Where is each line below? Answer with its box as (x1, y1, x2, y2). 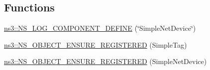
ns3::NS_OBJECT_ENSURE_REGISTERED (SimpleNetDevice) (4, 56, 207, 67)
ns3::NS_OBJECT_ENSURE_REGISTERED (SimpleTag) (4, 39, 187, 50)
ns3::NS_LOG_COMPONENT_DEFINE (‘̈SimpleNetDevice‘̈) (4, 23, 196, 33)
